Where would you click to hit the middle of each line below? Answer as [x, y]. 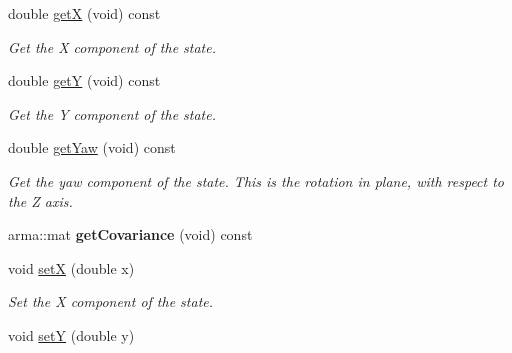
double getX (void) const [84, 13]
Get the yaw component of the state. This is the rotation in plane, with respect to [256, 180]
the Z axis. [40, 200]
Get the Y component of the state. [112, 113]
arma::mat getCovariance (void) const [130, 234]
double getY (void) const [84, 80]
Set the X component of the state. [111, 301]
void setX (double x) [71, 267]
